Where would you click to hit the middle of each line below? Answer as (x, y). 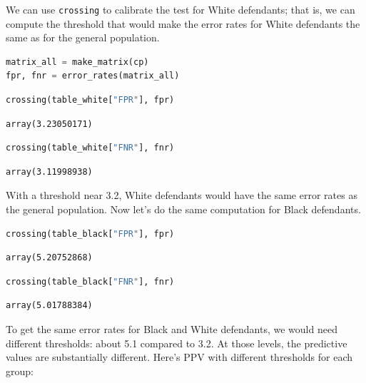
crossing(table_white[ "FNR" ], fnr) (90, 148)
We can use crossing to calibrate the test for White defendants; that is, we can (181, 9)
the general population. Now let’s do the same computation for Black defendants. (183, 209)
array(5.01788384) (49, 306)
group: (20, 371)
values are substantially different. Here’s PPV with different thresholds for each (179, 357)
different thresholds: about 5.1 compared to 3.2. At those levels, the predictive (177, 343)
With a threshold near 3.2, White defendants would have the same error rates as (182, 195)
